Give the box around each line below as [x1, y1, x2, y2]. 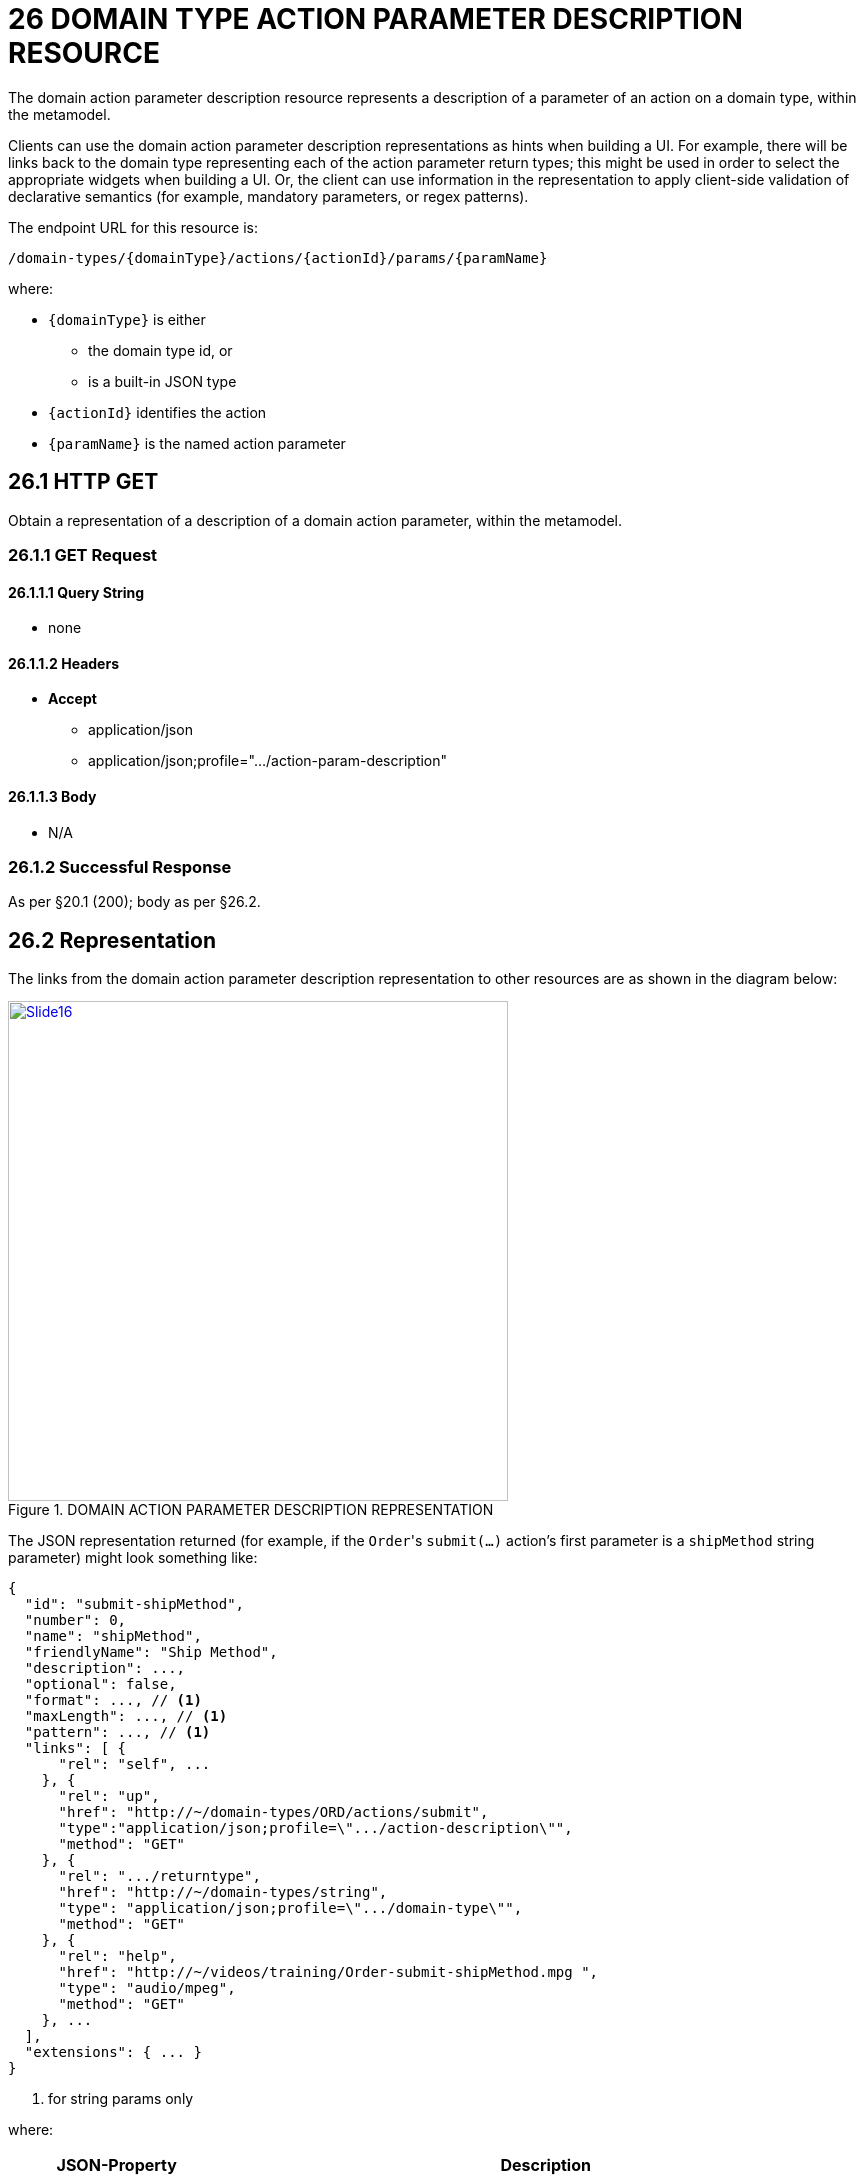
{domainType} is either [48, 310, 206, 328]
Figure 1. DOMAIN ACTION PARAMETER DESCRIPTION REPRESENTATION [8, 1501, 494, 1519]
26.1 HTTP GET [8, 469, 159, 495]
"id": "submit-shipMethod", [24, 1596, 245, 1613]
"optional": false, [24, 1676, 177, 1693]
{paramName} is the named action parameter [48, 434, 346, 452]
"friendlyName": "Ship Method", [24, 1644, 278, 1661]
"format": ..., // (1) [24, 1692, 202, 1709]
